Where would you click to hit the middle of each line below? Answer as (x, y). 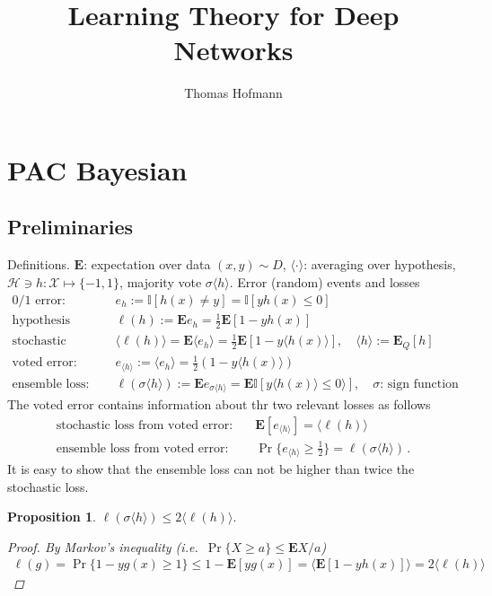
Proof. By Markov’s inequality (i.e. (103, 546)
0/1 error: (39, 300)
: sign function (419, 384)
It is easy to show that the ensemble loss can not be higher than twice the (211, 469)
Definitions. (39, 264)
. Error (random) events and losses (325, 281)
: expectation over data (147, 264)
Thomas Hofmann (233, 93)
